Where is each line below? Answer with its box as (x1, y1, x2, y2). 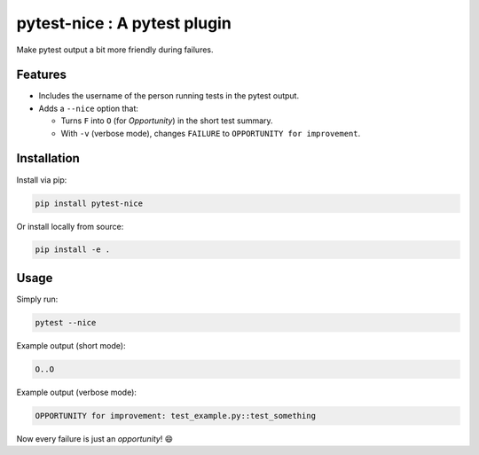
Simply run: (16, 294, 59, 304)
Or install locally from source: (16, 221, 124, 231)
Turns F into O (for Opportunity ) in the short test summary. (60, 115, 274, 126)
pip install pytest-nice (35, 198, 144, 208)
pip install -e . (35, 245, 111, 255)
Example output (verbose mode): (16, 387, 137, 397)
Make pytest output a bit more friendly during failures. (16, 44, 214, 55)
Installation (16, 151, 80, 166)
